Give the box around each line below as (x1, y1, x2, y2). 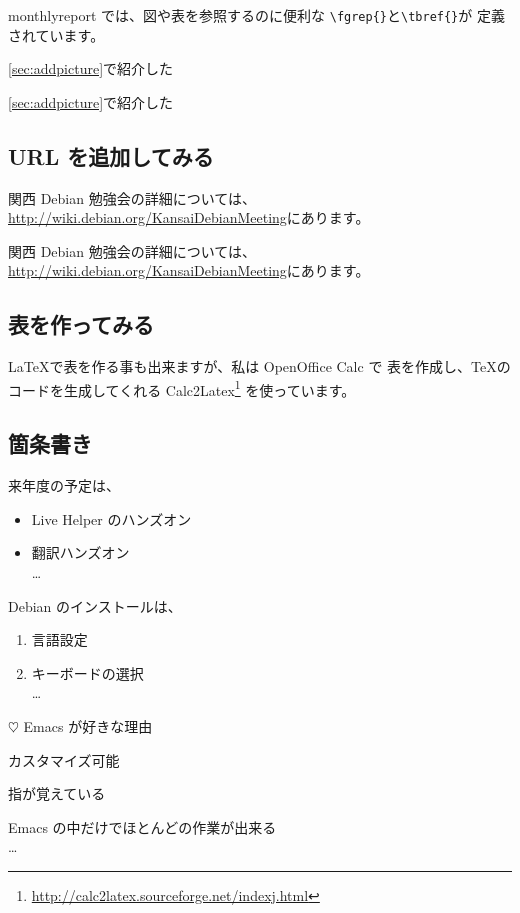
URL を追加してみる (8, 140, 214, 171)
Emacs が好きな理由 (23, 716, 153, 737)
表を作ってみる (8, 309, 154, 340)
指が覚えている (8, 783, 106, 804)
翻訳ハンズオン (31, 542, 130, 563)
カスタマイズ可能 (8, 749, 120, 770)
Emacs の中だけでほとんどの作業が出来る (8, 816, 277, 837)
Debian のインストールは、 (8, 595, 182, 616)
